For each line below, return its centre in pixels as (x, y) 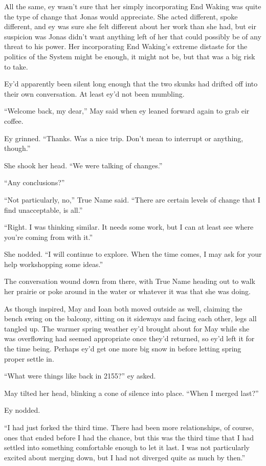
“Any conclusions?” (35, 182)
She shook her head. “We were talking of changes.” (83, 165)
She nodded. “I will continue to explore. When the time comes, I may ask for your (133, 254)
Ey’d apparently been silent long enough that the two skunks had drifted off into (131, 84)
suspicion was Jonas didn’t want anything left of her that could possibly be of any (133, 36)
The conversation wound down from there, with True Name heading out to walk (130, 281)
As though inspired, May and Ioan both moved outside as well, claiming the (123, 308)
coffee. (14, 120)
